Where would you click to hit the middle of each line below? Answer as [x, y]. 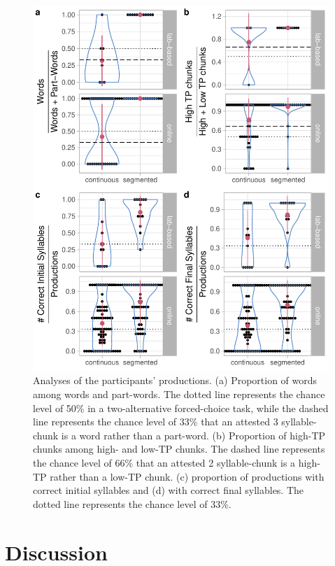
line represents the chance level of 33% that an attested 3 [156, 422]
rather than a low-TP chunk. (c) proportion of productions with [187, 476]
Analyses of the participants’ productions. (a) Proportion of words [175, 380]
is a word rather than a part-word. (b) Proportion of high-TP [193, 435]
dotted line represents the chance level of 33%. [132, 503]
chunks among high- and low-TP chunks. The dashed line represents [179, 449]
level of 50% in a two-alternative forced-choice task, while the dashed [181, 408]
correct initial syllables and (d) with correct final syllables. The [169, 490]
